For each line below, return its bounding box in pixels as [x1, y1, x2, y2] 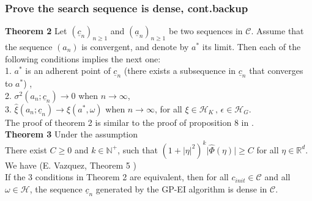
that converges [249, 64, 303, 77]
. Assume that [251, 24, 304, 37]
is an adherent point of [25, 64, 111, 77]
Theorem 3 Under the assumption [5, 128, 138, 141]
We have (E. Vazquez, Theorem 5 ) [5, 158, 136, 171]
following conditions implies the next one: [5, 52, 161, 65]
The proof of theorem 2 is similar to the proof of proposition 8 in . [5, 115, 254, 128]
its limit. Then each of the [202, 40, 301, 53]
